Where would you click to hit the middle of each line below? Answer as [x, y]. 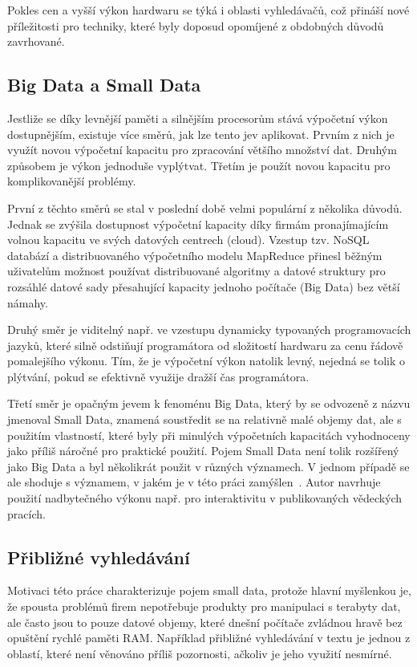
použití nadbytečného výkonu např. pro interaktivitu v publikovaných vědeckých [205, 498]
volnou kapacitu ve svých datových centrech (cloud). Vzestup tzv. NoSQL [188, 240]
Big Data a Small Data [104, 85]
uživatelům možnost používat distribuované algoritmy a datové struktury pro [196, 271]
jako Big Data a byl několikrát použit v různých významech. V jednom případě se [208, 466]
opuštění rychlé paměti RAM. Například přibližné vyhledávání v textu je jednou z [209, 638]
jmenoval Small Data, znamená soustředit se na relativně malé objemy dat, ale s [204, 419]
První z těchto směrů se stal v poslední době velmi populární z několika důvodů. [205, 207]
